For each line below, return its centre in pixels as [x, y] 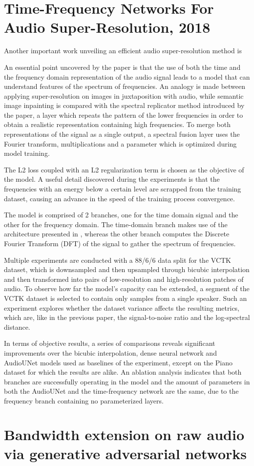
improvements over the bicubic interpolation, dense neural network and [110, 352]
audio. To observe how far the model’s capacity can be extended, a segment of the [127, 288]
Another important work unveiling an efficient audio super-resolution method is [123, 51]
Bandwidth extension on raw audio [124, 434]
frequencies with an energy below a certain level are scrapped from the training [123, 189]
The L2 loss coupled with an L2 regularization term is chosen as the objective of [124, 169]
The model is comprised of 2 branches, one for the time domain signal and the [121, 215]
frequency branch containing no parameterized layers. [84, 400]
